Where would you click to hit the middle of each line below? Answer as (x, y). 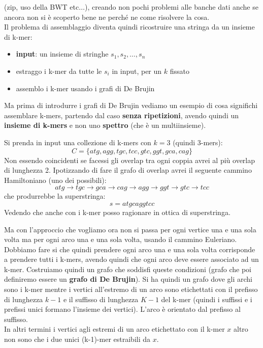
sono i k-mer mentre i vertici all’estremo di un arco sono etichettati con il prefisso (131, 289)
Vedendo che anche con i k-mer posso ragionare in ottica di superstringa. (117, 212)
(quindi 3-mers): (198, 142)
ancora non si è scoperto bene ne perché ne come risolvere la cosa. (107, 17)
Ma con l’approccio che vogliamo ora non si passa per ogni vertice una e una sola (130, 229)
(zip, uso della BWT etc (42, 7)
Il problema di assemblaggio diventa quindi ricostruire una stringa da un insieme (129, 27)
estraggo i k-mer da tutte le (59, 71)
